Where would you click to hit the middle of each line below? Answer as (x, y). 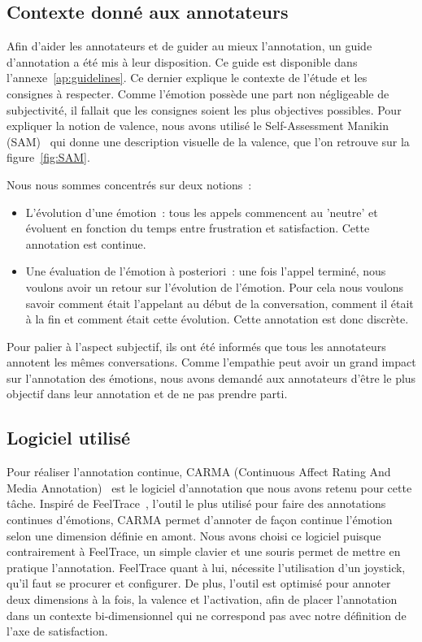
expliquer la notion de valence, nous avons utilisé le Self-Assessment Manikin (198, 126)
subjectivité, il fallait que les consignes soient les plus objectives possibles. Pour (204, 109)
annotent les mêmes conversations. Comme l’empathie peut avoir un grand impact (211, 362)
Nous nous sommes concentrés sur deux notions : (129, 184)
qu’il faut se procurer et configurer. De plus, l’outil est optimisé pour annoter (199, 583)
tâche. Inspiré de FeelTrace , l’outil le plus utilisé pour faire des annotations (196, 503)
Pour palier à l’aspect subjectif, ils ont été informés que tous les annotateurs (196, 346)
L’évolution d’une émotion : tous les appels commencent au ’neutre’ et (202, 212)
